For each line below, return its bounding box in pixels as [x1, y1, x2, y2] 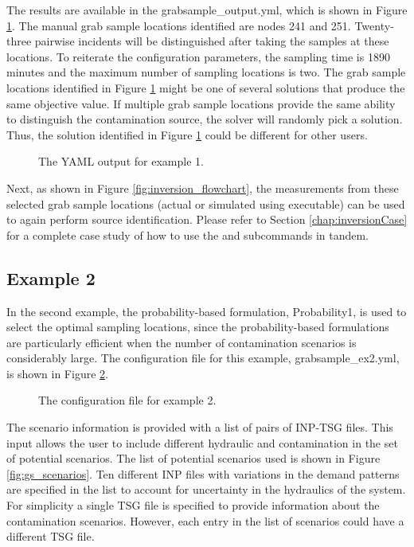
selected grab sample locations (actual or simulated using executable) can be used [6, 195, 405, 212]
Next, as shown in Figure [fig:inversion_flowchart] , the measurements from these [6, 179, 399, 196]
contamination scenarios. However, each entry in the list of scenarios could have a [6, 512, 404, 529]
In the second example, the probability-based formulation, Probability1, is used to [6, 303, 407, 319]
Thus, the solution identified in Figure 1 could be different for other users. [6, 126, 368, 143]
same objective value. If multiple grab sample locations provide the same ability [6, 95, 396, 111]
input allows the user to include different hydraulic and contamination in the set [6, 434, 398, 451]
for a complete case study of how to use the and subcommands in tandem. [6, 226, 369, 243]
